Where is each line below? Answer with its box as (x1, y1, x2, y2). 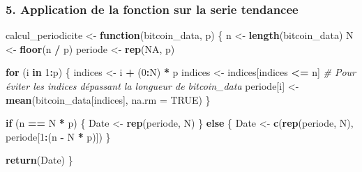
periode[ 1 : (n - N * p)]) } (6, 129, 111, 143)
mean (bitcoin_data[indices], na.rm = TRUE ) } (6, 92, 211, 107)
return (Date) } (6, 153, 73, 167)
